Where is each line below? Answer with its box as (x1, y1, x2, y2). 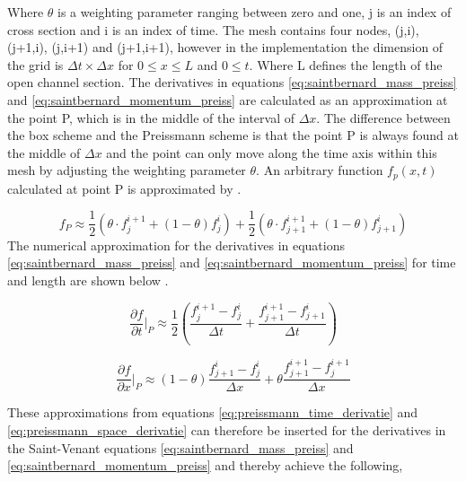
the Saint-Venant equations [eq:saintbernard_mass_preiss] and (7, 438, 354, 457)
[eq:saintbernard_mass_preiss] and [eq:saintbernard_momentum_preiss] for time (7, 253, 456, 272)
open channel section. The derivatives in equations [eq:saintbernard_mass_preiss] (7, 73, 457, 92)
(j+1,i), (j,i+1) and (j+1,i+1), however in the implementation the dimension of (7, 38, 444, 57)
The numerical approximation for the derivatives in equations (7, 235, 345, 254)
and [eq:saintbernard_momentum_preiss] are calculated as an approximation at (7, 90, 448, 109)
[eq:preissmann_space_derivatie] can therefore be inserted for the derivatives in (7, 420, 446, 439)
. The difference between (316, 108, 451, 127)
